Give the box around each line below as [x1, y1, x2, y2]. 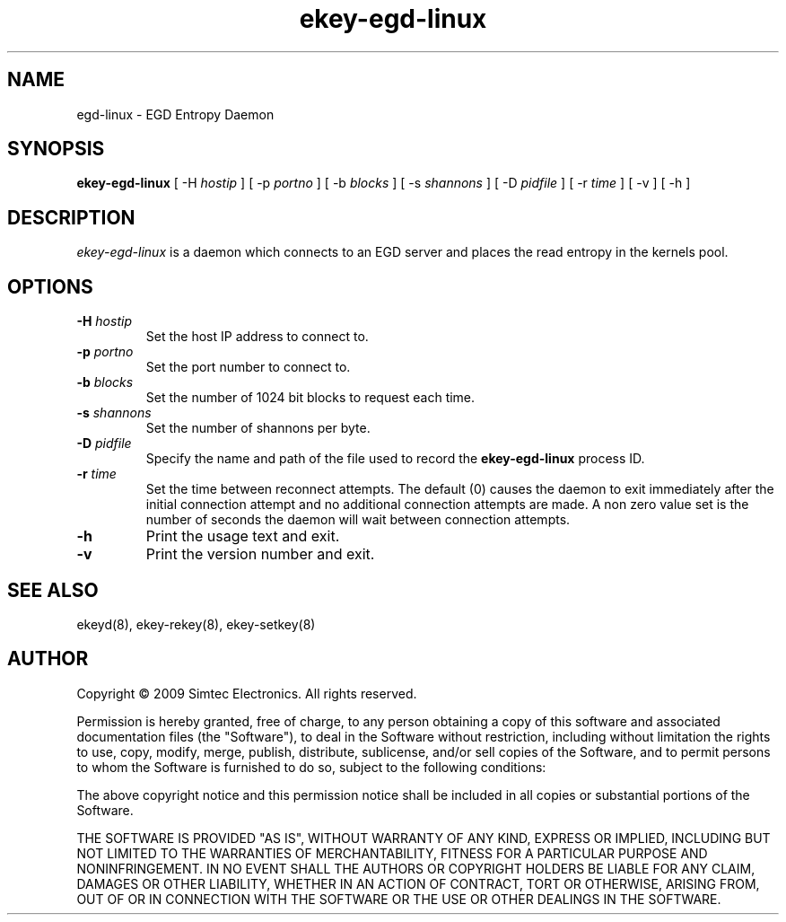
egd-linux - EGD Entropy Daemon [76, 106, 275, 122]
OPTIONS [7, 275, 93, 298]
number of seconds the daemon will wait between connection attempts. [145, 512, 571, 528]
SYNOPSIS [7, 137, 105, 161]
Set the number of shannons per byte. [145, 420, 371, 436]
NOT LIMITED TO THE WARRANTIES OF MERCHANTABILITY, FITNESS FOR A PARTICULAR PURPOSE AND [76, 845, 708, 861]
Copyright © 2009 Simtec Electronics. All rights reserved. [76, 685, 417, 701]
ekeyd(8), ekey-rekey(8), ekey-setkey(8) [76, 616, 316, 632]
